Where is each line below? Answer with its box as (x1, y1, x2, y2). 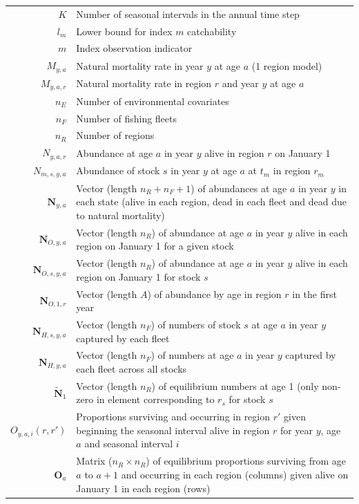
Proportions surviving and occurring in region (76, 409, 271, 424)
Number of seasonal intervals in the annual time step (76, 6, 300, 21)
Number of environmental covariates (76, 93, 229, 108)
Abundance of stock (76, 163, 160, 178)
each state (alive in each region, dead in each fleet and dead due (76, 194, 347, 209)
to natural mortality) (76, 207, 165, 222)
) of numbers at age (151, 348, 234, 362)
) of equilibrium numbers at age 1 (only (151, 378, 319, 393)
